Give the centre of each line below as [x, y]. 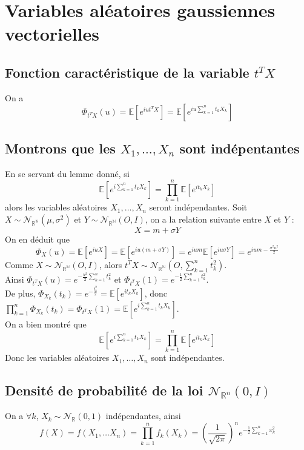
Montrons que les [60, 148]
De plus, [20, 293]
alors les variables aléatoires [56, 207]
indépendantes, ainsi [143, 416]
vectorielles [52, 34]
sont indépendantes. [188, 358]
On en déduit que [37, 239]
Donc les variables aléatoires [57, 358]
